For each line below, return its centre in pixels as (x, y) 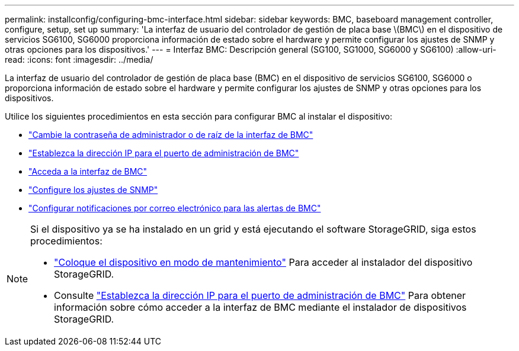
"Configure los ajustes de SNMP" (93, 190)
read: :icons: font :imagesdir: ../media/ (79, 59)
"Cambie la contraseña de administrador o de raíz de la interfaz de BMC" (171, 135)
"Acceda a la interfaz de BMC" (88, 171)
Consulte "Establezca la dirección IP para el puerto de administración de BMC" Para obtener (260, 295)
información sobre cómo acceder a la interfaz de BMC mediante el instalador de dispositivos (260, 307)
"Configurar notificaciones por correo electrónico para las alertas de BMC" (175, 208)
